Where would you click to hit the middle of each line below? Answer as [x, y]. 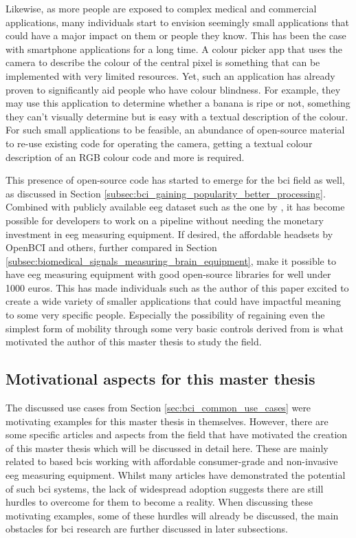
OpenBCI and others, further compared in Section [111, 247]
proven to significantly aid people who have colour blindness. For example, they [173, 89]
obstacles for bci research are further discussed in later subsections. [147, 529]
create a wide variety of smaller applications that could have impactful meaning [173, 301]
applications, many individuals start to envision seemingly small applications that [177, 22]
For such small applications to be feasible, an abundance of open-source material [175, 130]
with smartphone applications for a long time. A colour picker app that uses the [174, 49]
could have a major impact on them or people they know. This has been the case [176, 35]
